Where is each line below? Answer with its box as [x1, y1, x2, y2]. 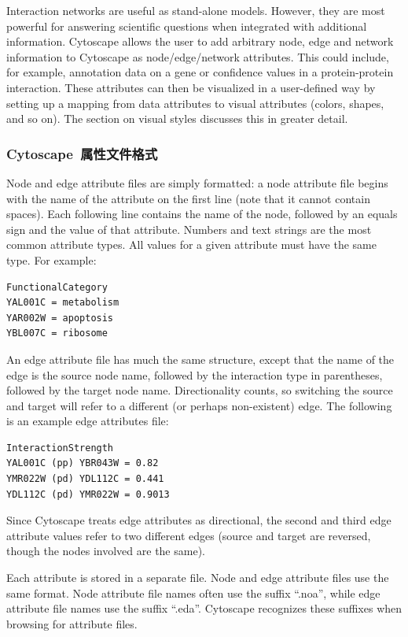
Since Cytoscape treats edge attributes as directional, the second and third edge [6, 512, 391, 528]
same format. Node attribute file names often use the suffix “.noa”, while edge [6, 584, 380, 601]
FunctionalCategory [6, 281, 108, 293]
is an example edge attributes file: [6, 413, 169, 429]
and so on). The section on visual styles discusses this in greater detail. [6, 110, 348, 127]
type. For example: [6, 251, 97, 268]
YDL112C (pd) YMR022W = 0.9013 [6, 488, 170, 500]
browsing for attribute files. [6, 615, 138, 631]
